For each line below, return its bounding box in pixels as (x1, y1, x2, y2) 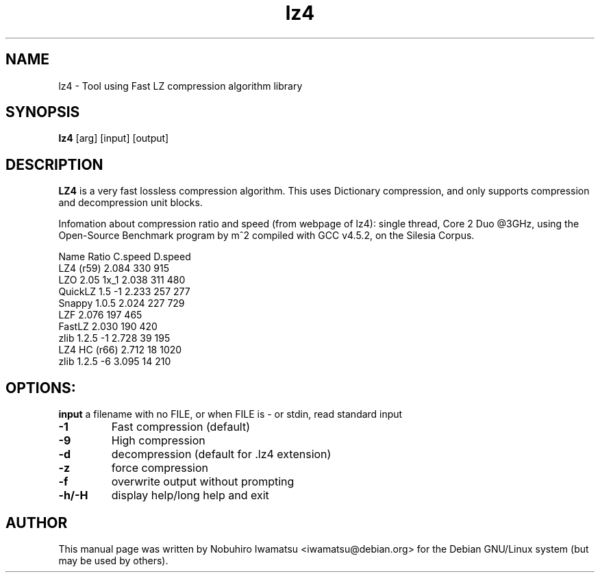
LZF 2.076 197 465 (58, 309, 142, 321)
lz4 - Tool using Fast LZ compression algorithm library (58, 79, 303, 92)
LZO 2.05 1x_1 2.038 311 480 (58, 274, 186, 286)
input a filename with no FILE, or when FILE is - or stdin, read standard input (58, 408, 403, 420)
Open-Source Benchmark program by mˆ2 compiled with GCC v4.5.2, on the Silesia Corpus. (58, 229, 475, 242)
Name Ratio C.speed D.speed (58, 251, 191, 263)
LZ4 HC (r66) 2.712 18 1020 (58, 344, 182, 356)
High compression (111, 433, 205, 448)
